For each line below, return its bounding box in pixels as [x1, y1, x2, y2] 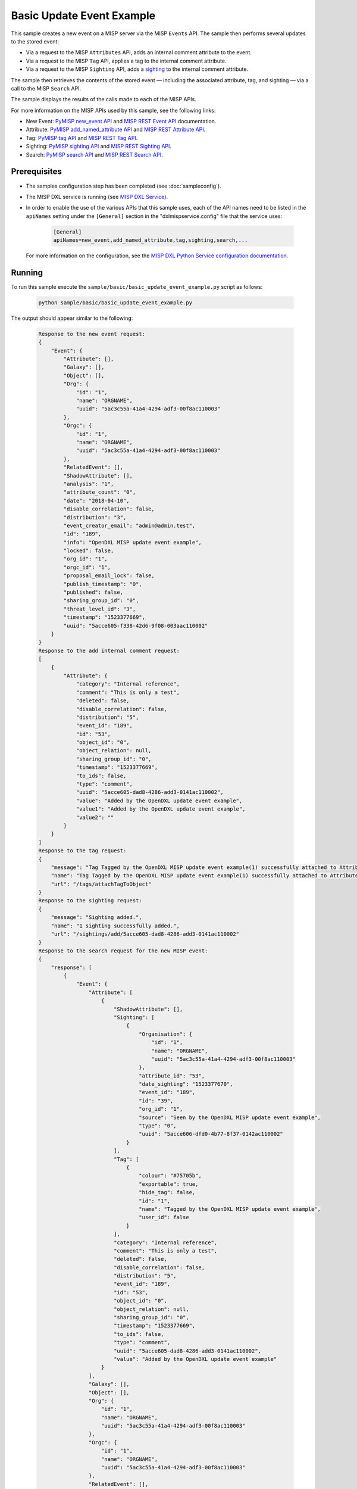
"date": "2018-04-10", [63, 497, 130, 504]
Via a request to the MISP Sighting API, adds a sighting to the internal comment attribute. [26, 66, 249, 73]
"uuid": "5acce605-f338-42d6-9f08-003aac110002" [63, 622, 208, 629]
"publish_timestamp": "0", [63, 581, 142, 587]
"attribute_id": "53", [139, 1072, 205, 1079]
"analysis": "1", [63, 480, 114, 487]
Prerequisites [11, 167, 62, 177]
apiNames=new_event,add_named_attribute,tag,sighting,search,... [53, 237, 248, 244]
